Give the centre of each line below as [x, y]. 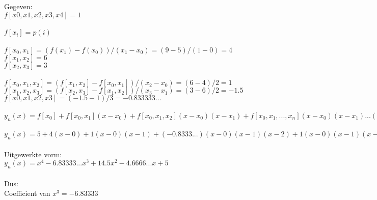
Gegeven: [18, 6]
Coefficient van [27, 193]
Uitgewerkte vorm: [33, 154]
